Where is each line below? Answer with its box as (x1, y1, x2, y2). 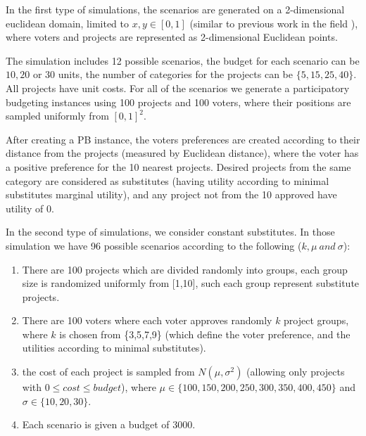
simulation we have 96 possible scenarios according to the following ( (6, 238, 302, 252)
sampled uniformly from (6, 108, 109, 123)
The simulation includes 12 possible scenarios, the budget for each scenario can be (6, 53, 360, 68)
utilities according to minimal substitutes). (22, 340, 206, 355)
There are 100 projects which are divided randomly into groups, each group (22, 262, 348, 276)
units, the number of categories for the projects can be (58, 67, 293, 82)
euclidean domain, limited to (6, 15, 130, 30)
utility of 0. (6, 200, 54, 215)
